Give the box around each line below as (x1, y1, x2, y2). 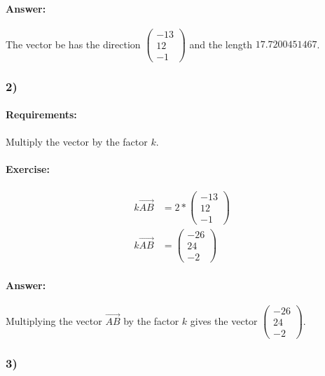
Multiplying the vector (6, 313, 102, 328)
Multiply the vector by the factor (6, 134, 148, 148)
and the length (189, 36, 252, 51)
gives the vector (190, 313, 258, 328)
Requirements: (6, 107, 77, 122)
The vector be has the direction (6, 36, 141, 51)
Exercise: (6, 161, 50, 176)
